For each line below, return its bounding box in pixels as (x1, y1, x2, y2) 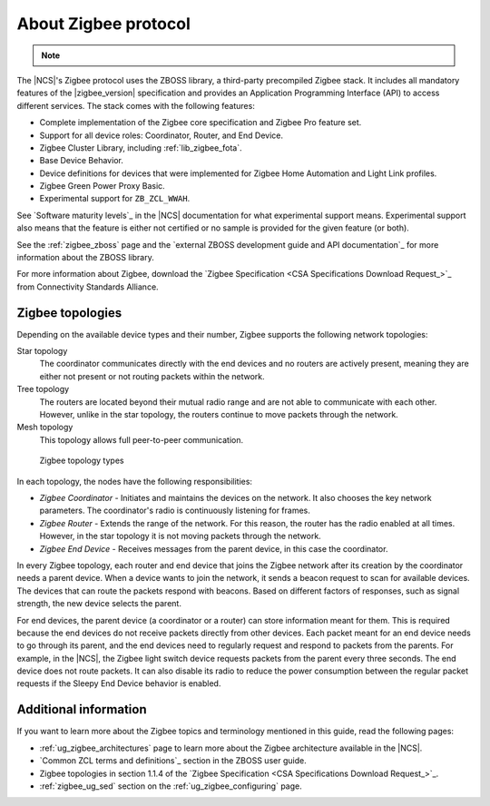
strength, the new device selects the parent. (16, 598, 181, 609)
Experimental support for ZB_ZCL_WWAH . (39, 193, 191, 204)
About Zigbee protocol (16, 14, 191, 34)
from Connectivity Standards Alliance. (16, 281, 159, 292)
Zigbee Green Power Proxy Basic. (39, 181, 165, 192)
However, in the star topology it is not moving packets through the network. (39, 531, 321, 542)
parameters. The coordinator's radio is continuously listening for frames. (39, 505, 310, 516)
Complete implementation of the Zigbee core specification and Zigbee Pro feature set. (39, 117, 362, 128)
